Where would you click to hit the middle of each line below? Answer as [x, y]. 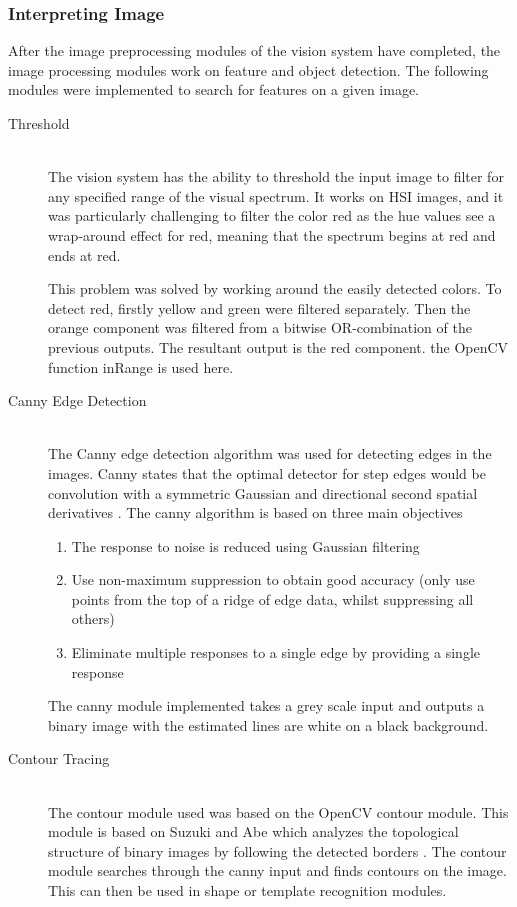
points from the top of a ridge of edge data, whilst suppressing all [272, 598]
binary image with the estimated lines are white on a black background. [268, 724]
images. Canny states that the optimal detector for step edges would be [267, 472]
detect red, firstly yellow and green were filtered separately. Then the [259, 307]
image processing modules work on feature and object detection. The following [248, 69]
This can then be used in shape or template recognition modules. [247, 890]
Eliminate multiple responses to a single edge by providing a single [276, 652]
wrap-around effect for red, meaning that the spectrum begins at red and [272, 234]
